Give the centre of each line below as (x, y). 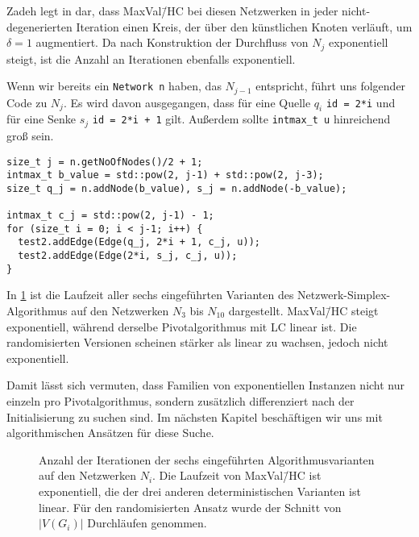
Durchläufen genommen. (147, 523)
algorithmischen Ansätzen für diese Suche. (110, 433)
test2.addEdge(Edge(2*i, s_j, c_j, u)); (128, 256)
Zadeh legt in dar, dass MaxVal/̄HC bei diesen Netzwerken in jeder (172, 10)
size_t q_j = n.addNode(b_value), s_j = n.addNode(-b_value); (177, 188)
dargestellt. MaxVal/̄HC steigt (303, 311)
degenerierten (39, 26)
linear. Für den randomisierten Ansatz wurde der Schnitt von (190, 507)
